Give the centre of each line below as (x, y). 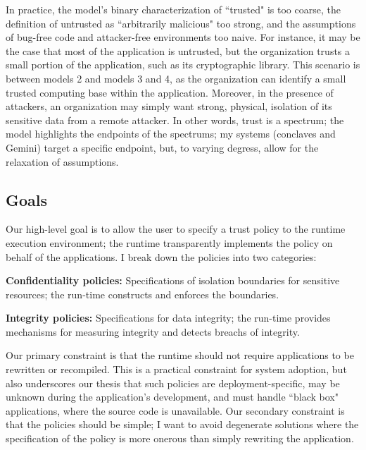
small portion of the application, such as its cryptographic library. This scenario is (183, 65)
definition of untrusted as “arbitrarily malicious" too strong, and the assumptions (181, 23)
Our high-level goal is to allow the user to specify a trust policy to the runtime (176, 229)
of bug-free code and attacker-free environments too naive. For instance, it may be (183, 37)
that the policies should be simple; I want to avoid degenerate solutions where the (182, 424)
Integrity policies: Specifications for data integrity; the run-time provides (168, 318)
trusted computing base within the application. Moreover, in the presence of (170, 92)
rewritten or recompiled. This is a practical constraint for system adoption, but (176, 369)
